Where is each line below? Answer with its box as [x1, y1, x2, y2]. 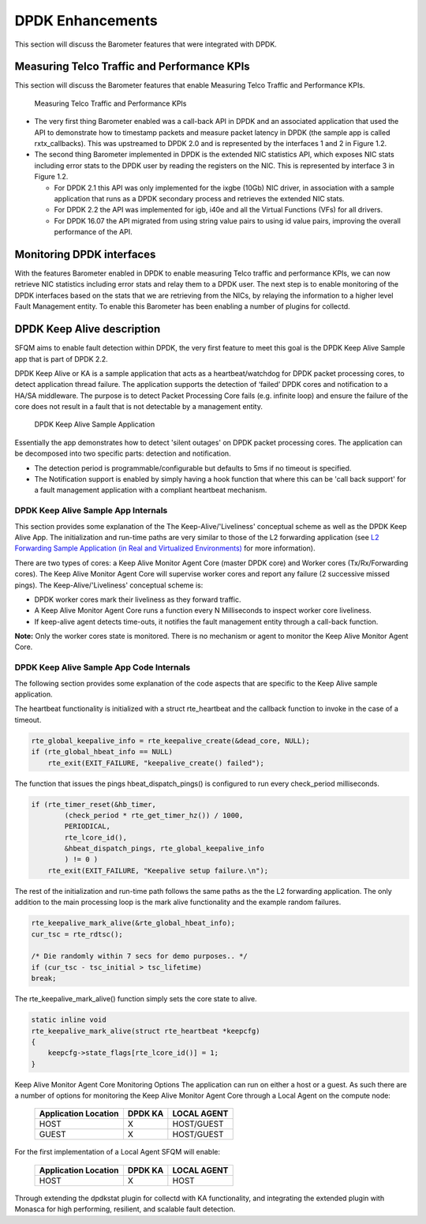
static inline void [31, 1016, 106, 1024]
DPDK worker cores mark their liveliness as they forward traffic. [34, 595, 241, 604]
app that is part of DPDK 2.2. [14, 354, 108, 363]
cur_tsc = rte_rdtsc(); [31, 929, 124, 939]
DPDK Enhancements [14, 12, 158, 29]
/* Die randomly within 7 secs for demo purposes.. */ [31, 952, 248, 961]
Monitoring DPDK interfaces [14, 247, 156, 261]
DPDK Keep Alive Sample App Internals [14, 505, 168, 516]
